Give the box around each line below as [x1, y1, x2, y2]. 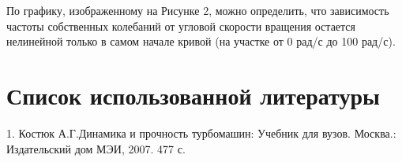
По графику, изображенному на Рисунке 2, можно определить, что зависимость [6, 2, 389, 18]
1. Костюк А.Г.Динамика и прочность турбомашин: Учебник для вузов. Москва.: [6, 124, 396, 141]
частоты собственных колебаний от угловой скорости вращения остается [6, 17, 355, 34]
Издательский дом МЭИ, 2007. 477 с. [6, 140, 186, 156]
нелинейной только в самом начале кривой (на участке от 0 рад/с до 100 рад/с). [6, 33, 396, 50]
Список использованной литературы [6, 79, 380, 111]
